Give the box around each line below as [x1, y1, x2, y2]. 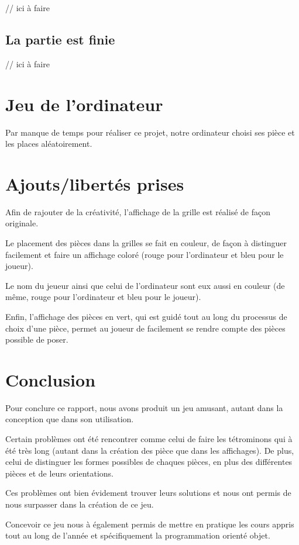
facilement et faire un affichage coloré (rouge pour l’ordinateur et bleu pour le [5, 248, 284, 260]
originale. [5, 217, 39, 229]
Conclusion [5, 367, 96, 391]
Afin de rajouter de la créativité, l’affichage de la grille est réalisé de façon [5, 205, 270, 218]
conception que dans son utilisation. [5, 413, 134, 425]
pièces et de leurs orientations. [5, 467, 114, 479]
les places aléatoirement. [5, 137, 92, 150]
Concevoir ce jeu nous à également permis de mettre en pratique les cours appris [5, 518, 294, 530]
